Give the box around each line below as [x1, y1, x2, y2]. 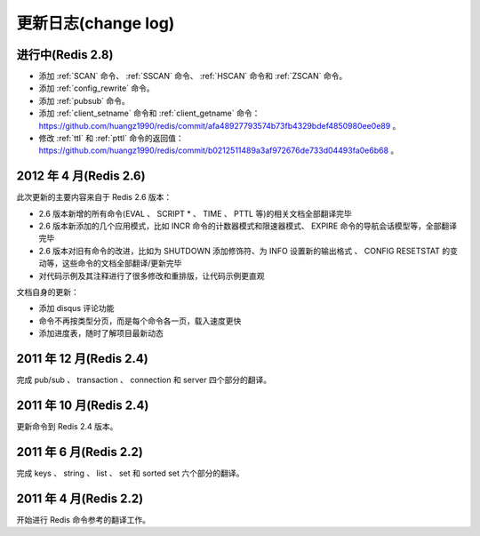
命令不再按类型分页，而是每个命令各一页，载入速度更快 [38, 316, 242, 326]
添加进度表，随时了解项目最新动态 [38, 328, 164, 339]
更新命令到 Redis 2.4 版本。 [16, 421, 118, 432]
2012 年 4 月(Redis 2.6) [16, 169, 146, 184]
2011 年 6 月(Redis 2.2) [16, 444, 144, 460]
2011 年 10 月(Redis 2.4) [16, 397, 149, 412]
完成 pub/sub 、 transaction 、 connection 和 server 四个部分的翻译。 [16, 374, 271, 386]
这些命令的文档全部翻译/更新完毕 [61, 258, 182, 268]
